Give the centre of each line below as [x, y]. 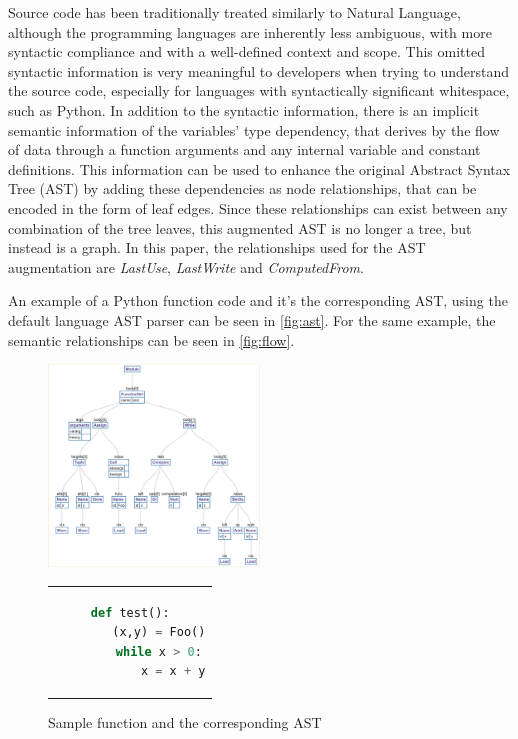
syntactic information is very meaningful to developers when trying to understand [259, 70]
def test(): [130, 612]
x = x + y [173, 671]
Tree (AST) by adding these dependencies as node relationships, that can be [242, 188]
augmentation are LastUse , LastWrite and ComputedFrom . [186, 266]
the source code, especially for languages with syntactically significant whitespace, [259, 90]
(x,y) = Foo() [159, 632]
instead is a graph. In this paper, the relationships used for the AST [217, 247]
